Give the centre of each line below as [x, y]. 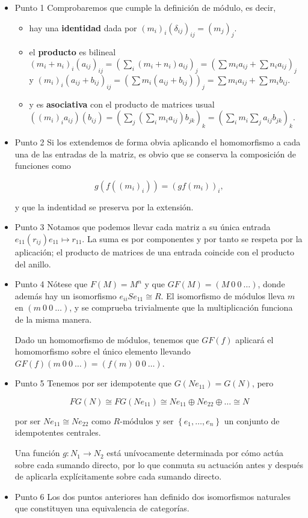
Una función [37, 453]
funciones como [43, 166]
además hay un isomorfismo [66, 295]
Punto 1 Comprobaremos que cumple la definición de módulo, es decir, [145, 7]
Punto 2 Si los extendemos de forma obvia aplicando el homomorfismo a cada [158, 142]
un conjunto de [252, 420]
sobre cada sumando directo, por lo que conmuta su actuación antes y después [159, 464]
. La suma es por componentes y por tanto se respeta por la [192, 238]
